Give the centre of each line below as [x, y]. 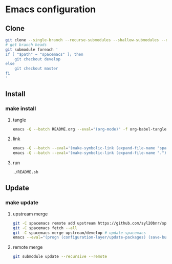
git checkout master [36, 69]
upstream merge [30, 214]
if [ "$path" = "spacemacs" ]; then [44, 54]
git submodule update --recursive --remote [60, 257]
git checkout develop [37, 59]
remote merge [28, 247]
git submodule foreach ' [32, 50]
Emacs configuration [51, 9]
